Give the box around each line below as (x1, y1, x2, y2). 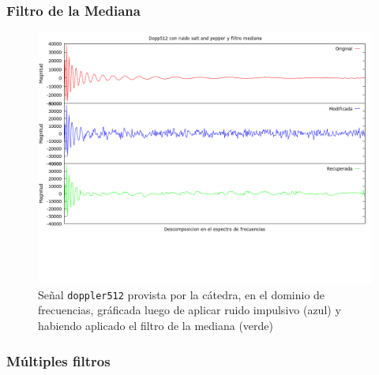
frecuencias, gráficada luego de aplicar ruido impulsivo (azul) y (38, 302, 341, 318)
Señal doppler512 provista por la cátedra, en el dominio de (38, 286, 325, 302)
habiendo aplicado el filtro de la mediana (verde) (38, 317, 273, 334)
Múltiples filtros (6, 351, 111, 370)
